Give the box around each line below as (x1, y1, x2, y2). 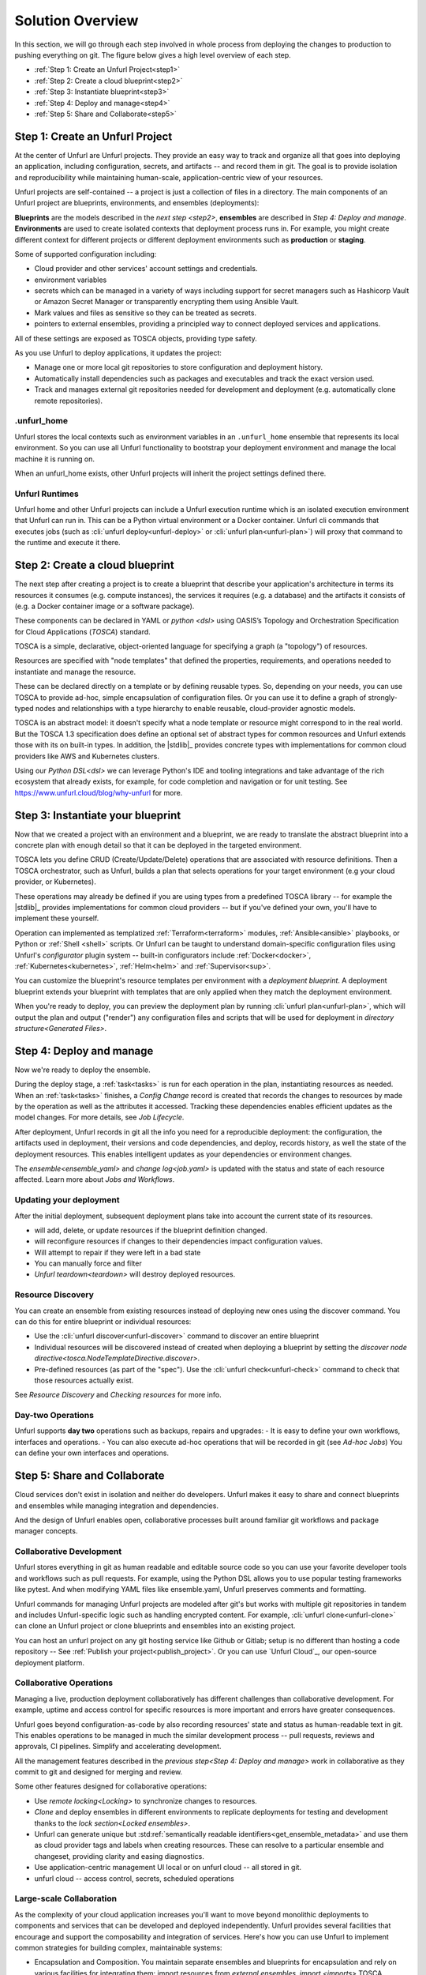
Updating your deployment (14, 1194, 120, 1206)
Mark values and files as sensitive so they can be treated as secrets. (34, 308, 256, 318)
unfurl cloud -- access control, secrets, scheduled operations (34, 1873, 234, 1883)
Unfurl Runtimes (14, 488, 79, 499)
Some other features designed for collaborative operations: (14, 1781, 207, 1791)
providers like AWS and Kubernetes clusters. (14, 751, 159, 761)
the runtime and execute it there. (14, 538, 121, 547)
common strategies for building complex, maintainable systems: (14, 1943, 222, 1952)
